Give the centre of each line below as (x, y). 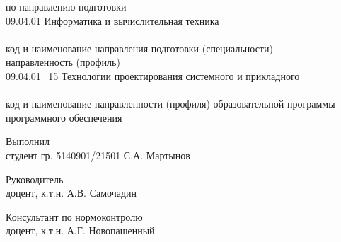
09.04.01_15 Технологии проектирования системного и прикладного (153, 75)
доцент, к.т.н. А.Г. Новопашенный (80, 230)
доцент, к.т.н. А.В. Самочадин (71, 193)
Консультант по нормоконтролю (74, 216)
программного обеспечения (64, 117)
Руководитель (35, 179)
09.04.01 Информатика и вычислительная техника (112, 20)
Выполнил (28, 141)
